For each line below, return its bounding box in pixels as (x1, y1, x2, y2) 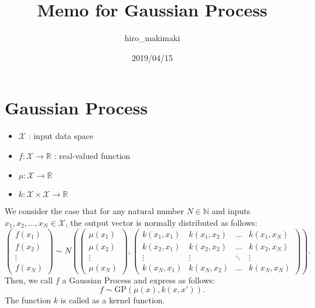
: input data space (28, 130, 94, 142)
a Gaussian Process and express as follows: (62, 273, 215, 286)
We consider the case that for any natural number (5, 205, 184, 217)
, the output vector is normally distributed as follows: (65, 216, 258, 229)
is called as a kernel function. (60, 294, 165, 306)
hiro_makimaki (124, 32, 180, 44)
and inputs (211, 205, 251, 217)
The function (5, 294, 51, 306)
